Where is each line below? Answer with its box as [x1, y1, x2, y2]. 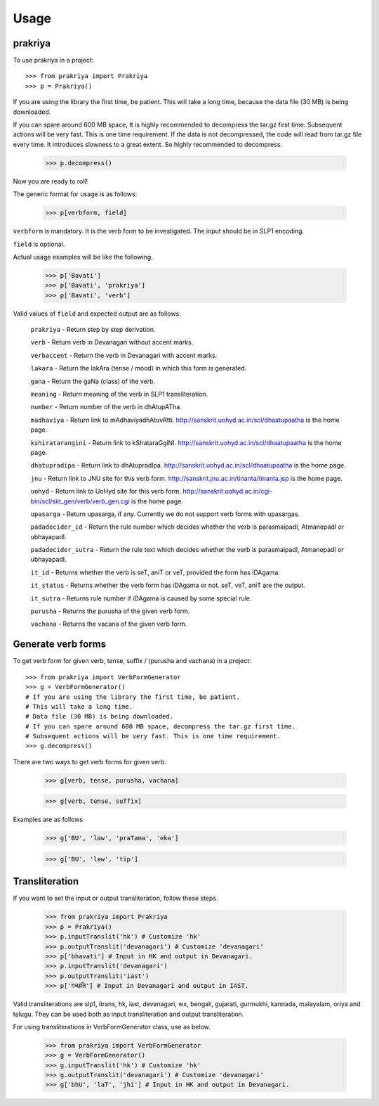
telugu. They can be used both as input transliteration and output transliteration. [13, 1010, 244, 1018]
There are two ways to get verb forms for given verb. [13, 757, 166, 766]
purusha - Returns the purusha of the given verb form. [30, 607, 190, 615]
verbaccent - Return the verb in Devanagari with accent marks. [30, 351, 218, 359]
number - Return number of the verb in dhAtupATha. [30, 403, 182, 411]
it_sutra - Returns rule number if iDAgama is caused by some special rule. [30, 594, 252, 603]
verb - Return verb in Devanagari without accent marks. [30, 338, 194, 347]
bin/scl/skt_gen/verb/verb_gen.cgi [30, 496, 130, 506]
